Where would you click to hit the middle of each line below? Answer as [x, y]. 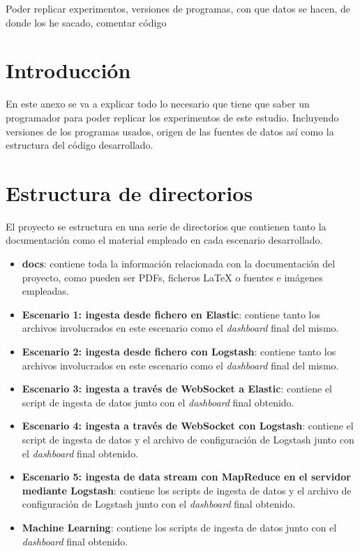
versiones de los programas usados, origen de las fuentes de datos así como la [170, 131]
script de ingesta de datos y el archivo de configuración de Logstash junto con [188, 439]
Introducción [68, 70]
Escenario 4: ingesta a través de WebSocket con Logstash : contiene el [188, 426]
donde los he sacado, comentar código [86, 22]
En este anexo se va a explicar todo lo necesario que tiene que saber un [158, 104]
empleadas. [45, 291]
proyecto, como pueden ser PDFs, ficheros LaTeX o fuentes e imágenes [172, 277]
